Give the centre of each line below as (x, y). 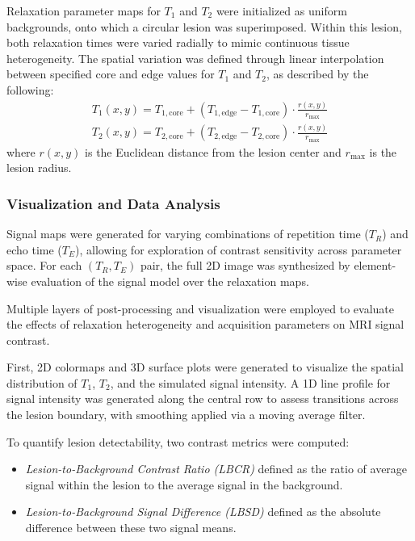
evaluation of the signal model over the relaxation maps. (170, 281)
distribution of (42, 382)
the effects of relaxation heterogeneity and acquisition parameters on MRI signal (205, 324)
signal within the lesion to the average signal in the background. (184, 484)
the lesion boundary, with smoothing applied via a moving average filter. (186, 415)
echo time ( (34, 249)
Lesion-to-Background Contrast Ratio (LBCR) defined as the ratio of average (216, 469)
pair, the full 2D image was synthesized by (245, 265)
